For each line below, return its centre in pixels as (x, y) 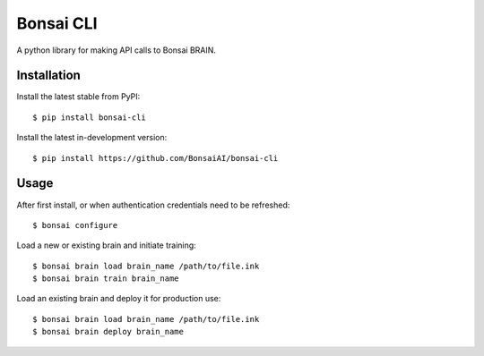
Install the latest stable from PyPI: (78, 97)
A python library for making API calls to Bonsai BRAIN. (117, 50)
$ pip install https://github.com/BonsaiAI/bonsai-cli (156, 158)
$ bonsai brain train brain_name (106, 279)
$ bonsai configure (75, 225)
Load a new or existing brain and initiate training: (106, 245)
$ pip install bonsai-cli (90, 117)
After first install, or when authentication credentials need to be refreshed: (153, 205)
